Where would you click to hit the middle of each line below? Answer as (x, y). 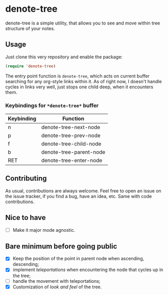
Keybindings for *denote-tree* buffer (52, 105)
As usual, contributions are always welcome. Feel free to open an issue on (83, 191)
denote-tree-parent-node (73, 152)
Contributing (26, 178)
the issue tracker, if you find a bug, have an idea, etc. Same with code (79, 196)
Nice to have (26, 218)
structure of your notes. (30, 28)
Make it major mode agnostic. (44, 230)
